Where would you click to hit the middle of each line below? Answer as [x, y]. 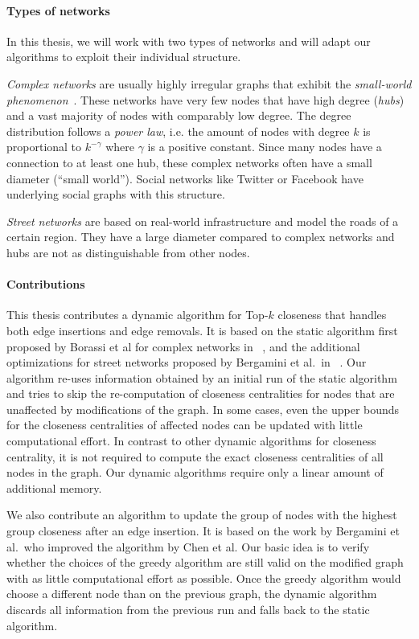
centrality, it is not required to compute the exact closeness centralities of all [195, 456]
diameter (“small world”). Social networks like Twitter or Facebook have [185, 178]
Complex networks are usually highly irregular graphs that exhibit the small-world [209, 83]
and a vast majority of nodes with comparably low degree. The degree [179, 115]
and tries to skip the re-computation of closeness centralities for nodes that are [201, 393]
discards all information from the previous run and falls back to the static [188, 609]
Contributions [46, 284]
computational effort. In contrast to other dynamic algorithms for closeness [191, 441]
